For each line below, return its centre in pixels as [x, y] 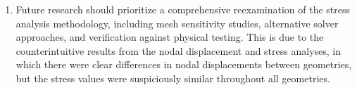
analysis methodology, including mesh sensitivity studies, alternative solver [177, 23]
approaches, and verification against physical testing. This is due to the [170, 37]
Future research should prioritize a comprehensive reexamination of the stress [183, 9]
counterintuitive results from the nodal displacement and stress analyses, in [178, 50]
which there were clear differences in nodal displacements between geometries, [184, 64]
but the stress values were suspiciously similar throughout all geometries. [173, 78]
